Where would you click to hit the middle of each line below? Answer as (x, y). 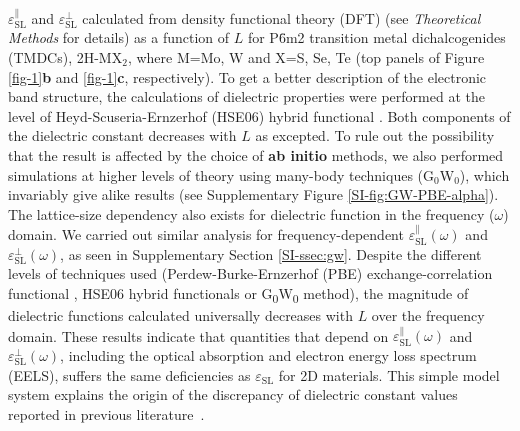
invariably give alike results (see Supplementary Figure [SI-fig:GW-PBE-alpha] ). (253, 194)
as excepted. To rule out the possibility (375, 135)
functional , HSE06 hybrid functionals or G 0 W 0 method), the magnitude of (238, 294)
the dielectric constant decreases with (122, 135)
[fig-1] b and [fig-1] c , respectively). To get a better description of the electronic (247, 76)
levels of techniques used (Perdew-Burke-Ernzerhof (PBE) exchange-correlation (250, 273)
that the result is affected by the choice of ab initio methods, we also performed (256, 154)
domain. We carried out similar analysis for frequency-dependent (206, 234)
